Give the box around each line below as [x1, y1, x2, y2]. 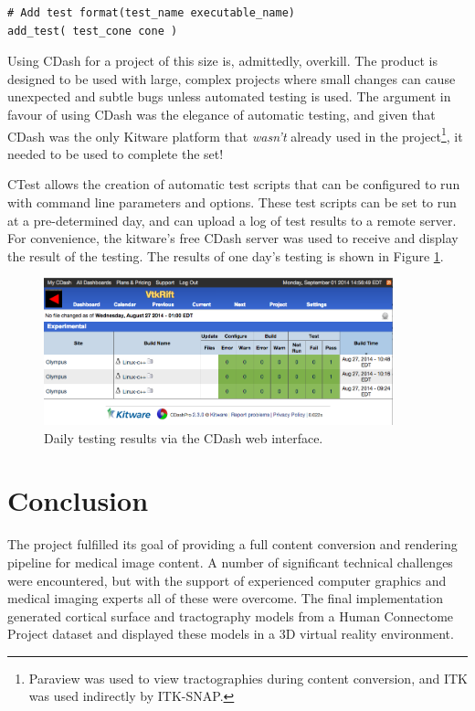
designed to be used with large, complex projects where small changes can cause [7, 69, 456, 88]
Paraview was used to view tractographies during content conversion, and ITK [28, 668, 468, 687]
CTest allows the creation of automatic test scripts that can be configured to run [7, 175, 460, 194]
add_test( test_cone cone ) [7, 24, 178, 37]
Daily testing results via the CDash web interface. [44, 428, 323, 447]
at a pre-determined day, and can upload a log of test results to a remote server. [7, 210, 457, 229]
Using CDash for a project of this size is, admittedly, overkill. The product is [7, 51, 438, 70]
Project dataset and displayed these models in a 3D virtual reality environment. [7, 624, 454, 643]
